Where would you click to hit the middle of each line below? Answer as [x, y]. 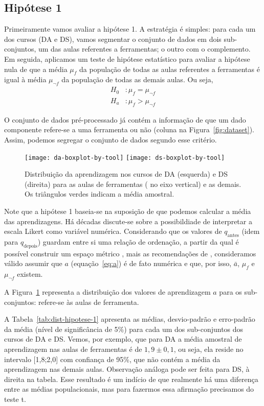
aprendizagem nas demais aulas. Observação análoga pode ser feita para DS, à [127, 369]
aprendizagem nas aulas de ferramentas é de [73, 349]
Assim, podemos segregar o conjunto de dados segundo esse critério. [111, 140]
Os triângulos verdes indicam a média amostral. [100, 194]
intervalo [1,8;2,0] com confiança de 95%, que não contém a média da [112, 359]
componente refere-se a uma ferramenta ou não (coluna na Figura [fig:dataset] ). [129, 129]
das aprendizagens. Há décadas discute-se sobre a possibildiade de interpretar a [128, 221]
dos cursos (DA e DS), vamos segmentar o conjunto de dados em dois [113, 39]
